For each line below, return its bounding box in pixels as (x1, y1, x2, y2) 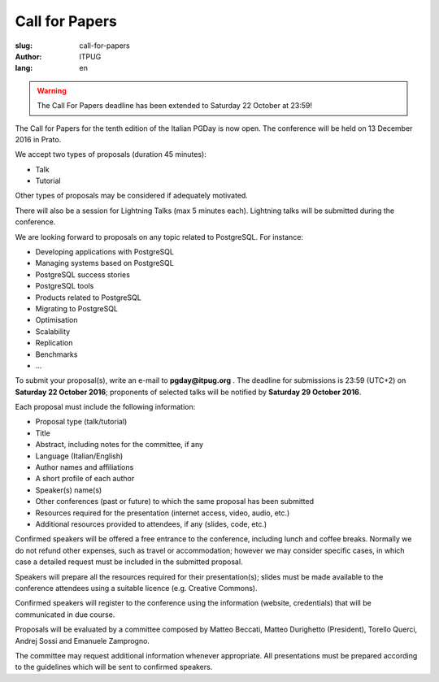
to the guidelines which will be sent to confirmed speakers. (15, 662, 213, 672)
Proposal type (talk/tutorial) (35, 417, 128, 427)
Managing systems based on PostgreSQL (35, 258, 174, 268)
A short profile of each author (35, 474, 135, 484)
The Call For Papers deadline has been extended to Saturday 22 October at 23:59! (37, 101, 313, 111)
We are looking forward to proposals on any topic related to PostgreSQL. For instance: (15, 232, 304, 241)
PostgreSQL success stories (35, 269, 130, 280)
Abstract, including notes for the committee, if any (35, 440, 203, 450)
